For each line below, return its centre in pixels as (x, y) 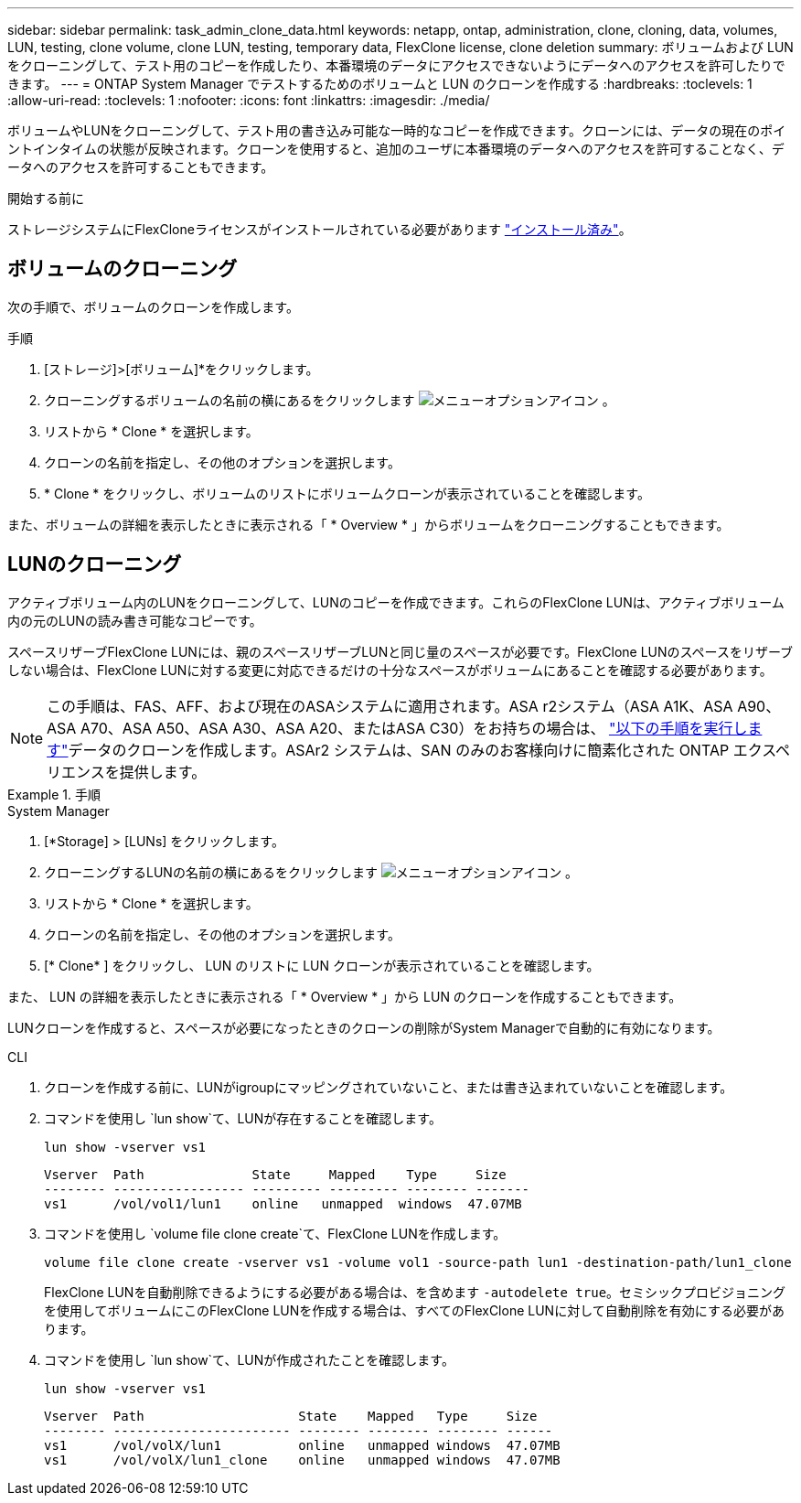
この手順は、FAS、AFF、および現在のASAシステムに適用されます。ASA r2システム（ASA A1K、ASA (390, 706)
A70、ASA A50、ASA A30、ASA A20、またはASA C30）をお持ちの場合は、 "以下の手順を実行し (414, 728)
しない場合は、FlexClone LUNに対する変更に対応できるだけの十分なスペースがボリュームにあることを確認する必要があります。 (390, 670)
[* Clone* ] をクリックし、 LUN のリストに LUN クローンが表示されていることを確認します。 (322, 965)
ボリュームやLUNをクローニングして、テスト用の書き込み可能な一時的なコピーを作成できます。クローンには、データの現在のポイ (397, 130)
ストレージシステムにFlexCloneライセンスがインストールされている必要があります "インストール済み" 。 (320, 229)
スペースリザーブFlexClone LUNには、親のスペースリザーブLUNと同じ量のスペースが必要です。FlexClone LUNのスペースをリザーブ (400, 651)
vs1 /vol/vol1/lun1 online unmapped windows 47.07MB (283, 1203)
